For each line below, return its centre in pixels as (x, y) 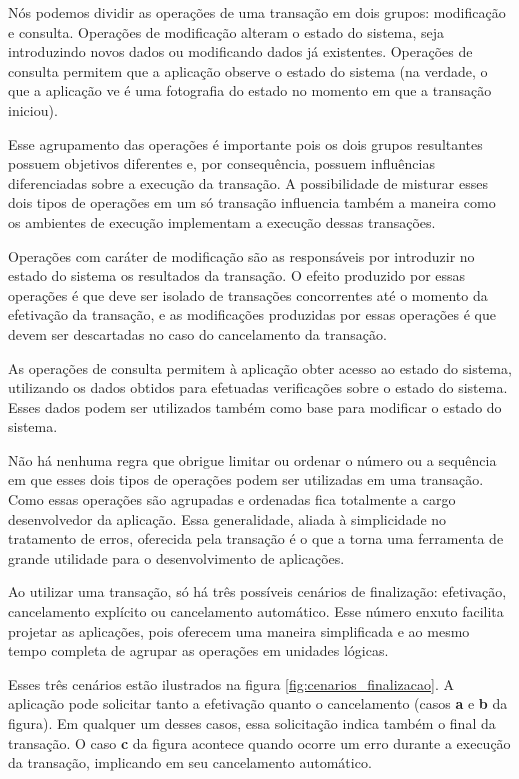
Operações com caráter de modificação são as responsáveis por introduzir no (241, 255)
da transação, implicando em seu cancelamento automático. (190, 762)
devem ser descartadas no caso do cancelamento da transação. (197, 333)
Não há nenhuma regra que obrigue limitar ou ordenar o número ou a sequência (252, 459)
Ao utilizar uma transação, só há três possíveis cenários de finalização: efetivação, (257, 591)
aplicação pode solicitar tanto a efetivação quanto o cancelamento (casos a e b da (258, 703)
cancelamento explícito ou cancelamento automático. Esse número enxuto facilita (256, 611)
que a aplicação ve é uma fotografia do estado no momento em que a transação (250, 90)
